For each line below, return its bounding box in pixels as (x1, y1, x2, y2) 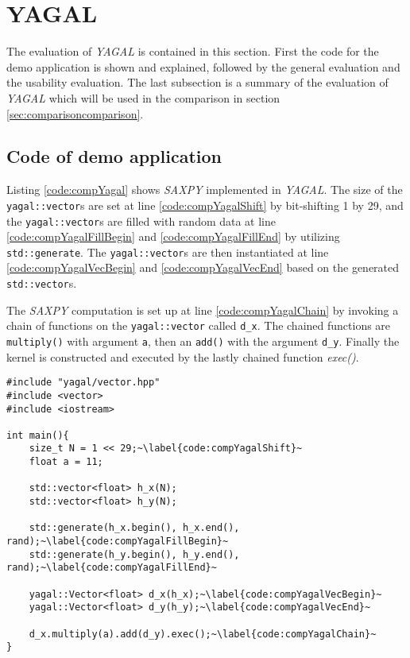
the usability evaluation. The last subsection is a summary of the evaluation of (6, 74, 389, 91)
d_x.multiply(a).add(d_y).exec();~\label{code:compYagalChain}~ (29, 628, 377, 640)
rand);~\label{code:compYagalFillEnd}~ (6, 562, 217, 574)
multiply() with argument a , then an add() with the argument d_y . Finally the (6, 332, 400, 349)
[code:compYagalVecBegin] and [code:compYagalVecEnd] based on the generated (6, 259, 400, 276)
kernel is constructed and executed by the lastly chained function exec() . (6, 348, 359, 365)
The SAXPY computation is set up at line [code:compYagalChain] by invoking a (6, 301, 399, 318)
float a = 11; (29, 456, 103, 468)
